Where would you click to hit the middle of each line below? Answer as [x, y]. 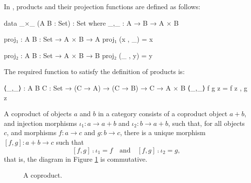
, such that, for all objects [207, 123]
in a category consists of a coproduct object [163, 114]
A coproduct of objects [38, 114]
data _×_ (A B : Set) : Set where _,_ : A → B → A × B [91, 23]
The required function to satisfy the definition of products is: [94, 71]
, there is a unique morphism [163, 132]
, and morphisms [32, 132]
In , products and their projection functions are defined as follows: [102, 6]
